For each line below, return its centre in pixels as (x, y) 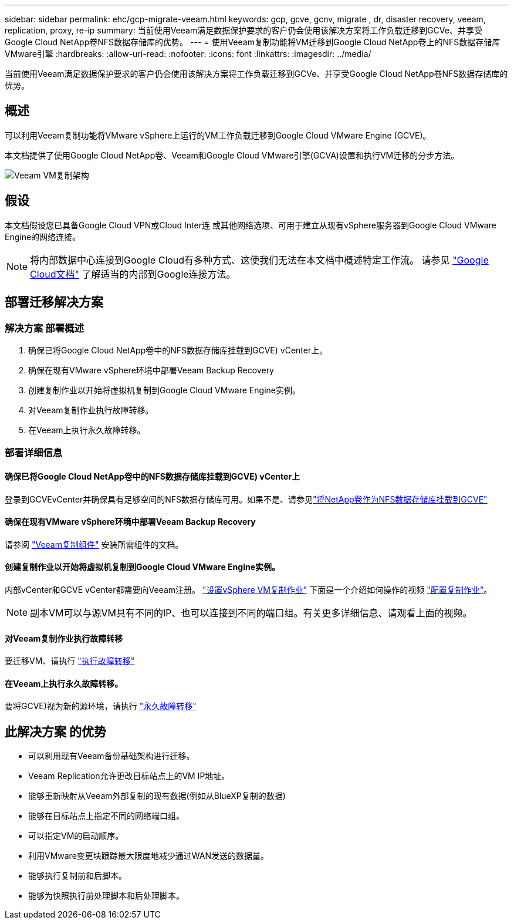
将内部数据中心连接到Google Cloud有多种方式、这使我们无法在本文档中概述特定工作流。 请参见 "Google (259, 260)
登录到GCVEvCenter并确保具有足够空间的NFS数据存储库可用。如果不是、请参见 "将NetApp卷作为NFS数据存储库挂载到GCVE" (246, 499)
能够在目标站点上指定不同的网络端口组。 (106, 816)
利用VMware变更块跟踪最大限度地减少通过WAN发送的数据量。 (149, 856)
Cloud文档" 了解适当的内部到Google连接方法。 (133, 274)
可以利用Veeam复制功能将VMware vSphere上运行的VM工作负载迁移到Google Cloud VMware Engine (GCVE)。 (218, 135)
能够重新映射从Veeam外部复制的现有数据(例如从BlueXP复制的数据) (157, 796)
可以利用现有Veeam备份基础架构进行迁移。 (111, 756)
